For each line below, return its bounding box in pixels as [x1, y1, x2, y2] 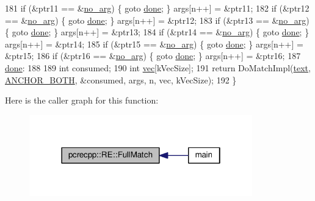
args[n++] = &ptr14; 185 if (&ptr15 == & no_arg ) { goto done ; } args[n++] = [5, 37, 303, 50]
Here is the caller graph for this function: [5, 94, 159, 107]
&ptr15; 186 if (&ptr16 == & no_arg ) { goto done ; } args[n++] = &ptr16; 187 [5, 49, 301, 62]
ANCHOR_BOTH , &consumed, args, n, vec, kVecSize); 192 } [5, 73, 237, 86]
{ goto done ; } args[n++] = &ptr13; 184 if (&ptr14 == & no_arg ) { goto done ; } [5, 26, 310, 38]
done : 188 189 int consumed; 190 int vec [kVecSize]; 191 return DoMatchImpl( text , [5, 61, 311, 74]
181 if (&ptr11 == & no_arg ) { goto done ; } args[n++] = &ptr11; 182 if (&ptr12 [5, 2, 310, 14]
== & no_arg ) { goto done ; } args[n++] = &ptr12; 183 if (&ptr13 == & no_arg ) [5, 13, 310, 26]
